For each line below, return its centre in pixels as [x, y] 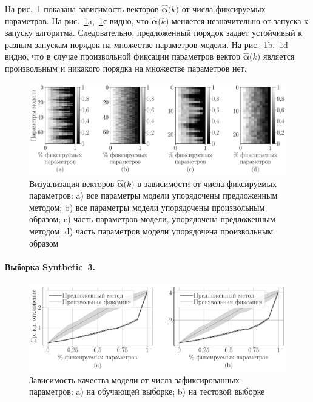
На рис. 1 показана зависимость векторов [82, 9]
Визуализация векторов [72, 183]
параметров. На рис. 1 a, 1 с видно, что [77, 20]
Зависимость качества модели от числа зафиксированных [134, 379]
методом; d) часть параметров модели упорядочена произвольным [151, 231]
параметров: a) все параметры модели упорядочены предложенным [153, 195]
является [279, 56]
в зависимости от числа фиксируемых [207, 183]
